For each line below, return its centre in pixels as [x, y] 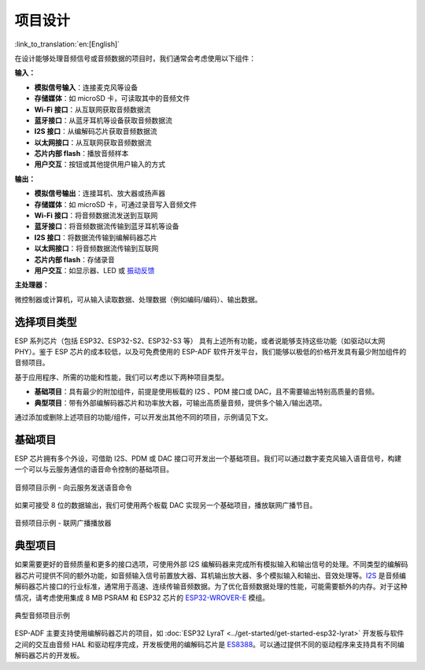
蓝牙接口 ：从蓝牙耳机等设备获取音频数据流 [103, 120]
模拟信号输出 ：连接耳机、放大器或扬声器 [100, 194]
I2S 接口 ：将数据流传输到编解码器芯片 [96, 237]
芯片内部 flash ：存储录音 [75, 259]
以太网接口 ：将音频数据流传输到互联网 [96, 249]
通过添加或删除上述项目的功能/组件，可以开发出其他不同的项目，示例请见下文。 [144, 417]
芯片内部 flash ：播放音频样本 [81, 154]
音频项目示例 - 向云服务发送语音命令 [74, 487]
